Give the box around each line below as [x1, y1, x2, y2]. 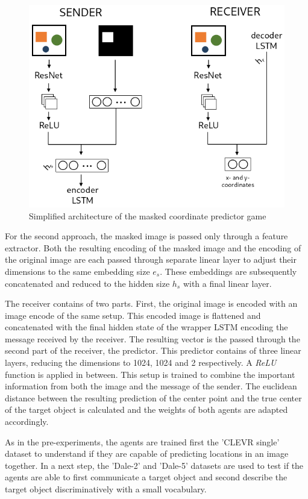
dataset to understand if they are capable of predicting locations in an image [5, 447, 289, 460]
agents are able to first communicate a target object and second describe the [5, 471, 288, 483]
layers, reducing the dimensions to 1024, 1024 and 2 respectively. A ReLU [5, 356, 277, 369]
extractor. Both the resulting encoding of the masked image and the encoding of [5, 241, 301, 254]
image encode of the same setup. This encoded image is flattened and [5, 309, 261, 321]
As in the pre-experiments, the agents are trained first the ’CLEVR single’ [5, 435, 280, 448]
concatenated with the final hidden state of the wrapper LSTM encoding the [5, 321, 288, 333]
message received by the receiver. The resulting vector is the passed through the [5, 332, 300, 345]
